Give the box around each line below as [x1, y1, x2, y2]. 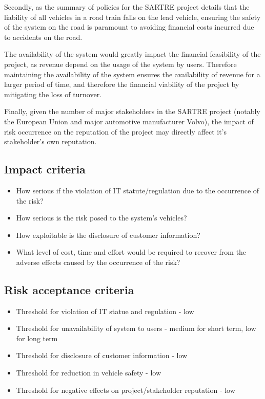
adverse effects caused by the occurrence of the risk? [16, 256, 180, 267]
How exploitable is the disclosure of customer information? [16, 229, 200, 240]
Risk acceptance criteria [4, 281, 134, 297]
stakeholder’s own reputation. [4, 136, 97, 147]
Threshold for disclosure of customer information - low [16, 350, 188, 361]
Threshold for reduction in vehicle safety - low [16, 367, 161, 378]
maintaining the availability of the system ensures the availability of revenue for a [4, 69, 260, 79]
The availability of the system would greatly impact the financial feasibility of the [4, 49, 261, 59]
